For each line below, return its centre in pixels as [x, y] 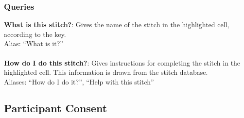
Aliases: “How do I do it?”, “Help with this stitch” [79, 81]
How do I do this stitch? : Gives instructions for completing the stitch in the [122, 62]
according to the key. [35, 34]
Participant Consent [56, 108]
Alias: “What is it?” [34, 43]
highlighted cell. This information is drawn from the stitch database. [106, 72]
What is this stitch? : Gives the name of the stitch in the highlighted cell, [117, 25]
